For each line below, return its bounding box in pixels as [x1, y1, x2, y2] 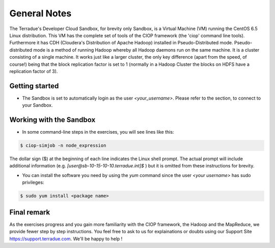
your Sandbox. [22, 102, 53, 108]
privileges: [22, 179, 44, 186]
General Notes [9, 8, 72, 19]
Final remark [9, 208, 50, 216]
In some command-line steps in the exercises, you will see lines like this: [22, 129, 174, 135]
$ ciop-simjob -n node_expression [20, 143, 106, 148]
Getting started [9, 82, 59, 90]
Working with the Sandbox [9, 115, 96, 124]
